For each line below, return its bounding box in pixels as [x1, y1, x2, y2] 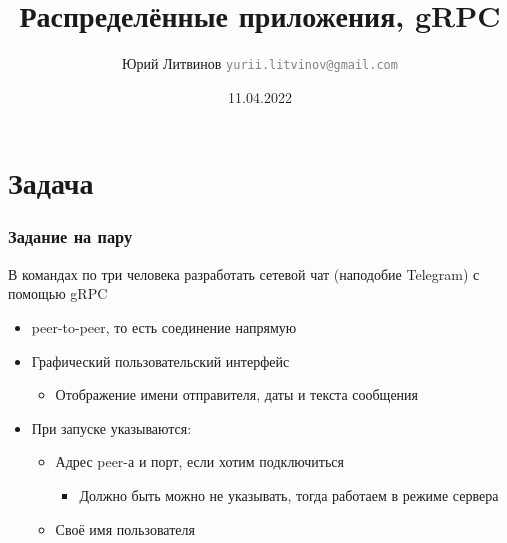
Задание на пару [8, 224, 133, 249]
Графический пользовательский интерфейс [31, 350, 290, 371]
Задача [8, 162, 94, 203]
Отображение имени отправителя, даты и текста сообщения [55, 384, 419, 405]
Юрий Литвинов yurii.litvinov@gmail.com [122, 53, 398, 74]
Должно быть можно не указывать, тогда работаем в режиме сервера [79, 484, 499, 505]
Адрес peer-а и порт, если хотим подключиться [55, 451, 344, 472]
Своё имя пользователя [55, 518, 195, 539]
